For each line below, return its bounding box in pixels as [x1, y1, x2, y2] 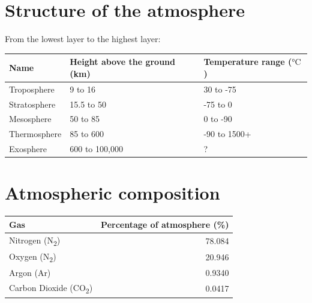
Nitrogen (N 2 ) [9, 233, 61, 248]
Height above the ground [70, 55, 176, 68]
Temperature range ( [203, 55, 292, 68]
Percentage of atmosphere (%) [101, 218, 229, 230]
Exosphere [9, 142, 47, 155]
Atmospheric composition [5, 180, 220, 205]
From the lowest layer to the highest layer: [5, 32, 161, 45]
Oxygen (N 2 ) [9, 249, 56, 264]
